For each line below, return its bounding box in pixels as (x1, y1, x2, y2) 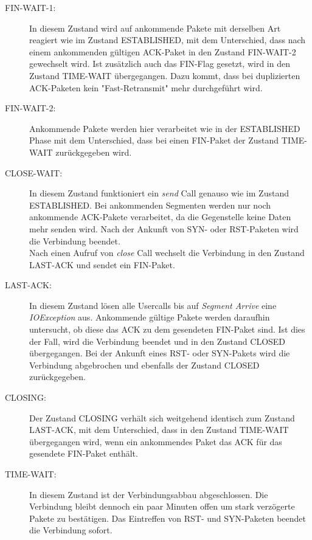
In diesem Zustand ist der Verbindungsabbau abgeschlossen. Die (29, 488, 268, 500)
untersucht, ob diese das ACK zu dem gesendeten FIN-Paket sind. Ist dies (29, 323, 305, 336)
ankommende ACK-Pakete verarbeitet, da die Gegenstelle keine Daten (29, 210, 291, 223)
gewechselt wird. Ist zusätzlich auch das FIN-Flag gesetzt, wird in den (29, 57, 290, 70)
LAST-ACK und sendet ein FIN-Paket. (29, 258, 175, 271)
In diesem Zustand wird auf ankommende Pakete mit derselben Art (29, 21, 281, 34)
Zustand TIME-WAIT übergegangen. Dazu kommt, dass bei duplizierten (29, 69, 300, 81)
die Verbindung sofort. (29, 524, 113, 536)
